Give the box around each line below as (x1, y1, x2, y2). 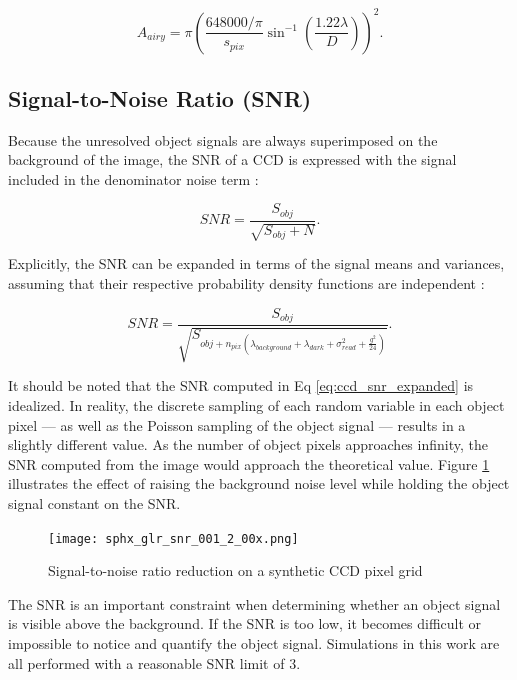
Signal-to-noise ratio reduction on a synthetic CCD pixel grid (48, 560, 423, 581)
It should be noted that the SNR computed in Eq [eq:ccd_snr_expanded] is (8, 375, 474, 396)
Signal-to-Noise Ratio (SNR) (8, 82, 312, 113)
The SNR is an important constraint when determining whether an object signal (8, 593, 501, 614)
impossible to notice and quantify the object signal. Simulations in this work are (8, 633, 500, 654)
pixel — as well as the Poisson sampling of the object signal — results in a (8, 414, 466, 435)
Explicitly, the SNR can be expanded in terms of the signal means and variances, (8, 253, 505, 274)
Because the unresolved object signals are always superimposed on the (8, 129, 438, 150)
